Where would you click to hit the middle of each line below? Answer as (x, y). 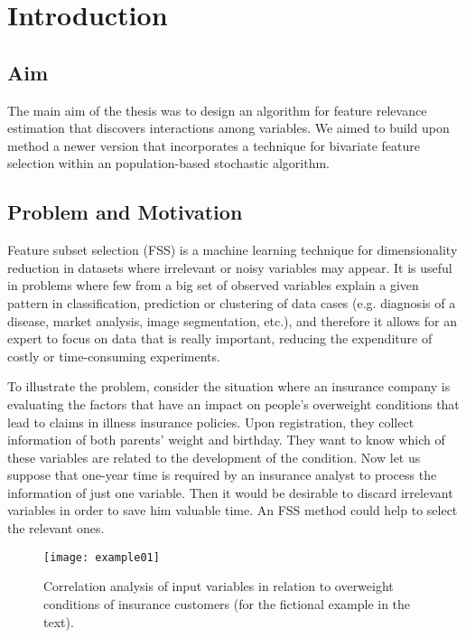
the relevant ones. (56, 528)
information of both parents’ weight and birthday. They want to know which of (226, 440)
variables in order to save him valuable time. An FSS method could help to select (233, 510)
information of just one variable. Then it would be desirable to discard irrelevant (230, 492)
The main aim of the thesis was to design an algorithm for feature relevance (217, 110)
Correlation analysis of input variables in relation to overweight (219, 586)
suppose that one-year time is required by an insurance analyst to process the (222, 475)
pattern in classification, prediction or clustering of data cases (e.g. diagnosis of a (232, 302)
